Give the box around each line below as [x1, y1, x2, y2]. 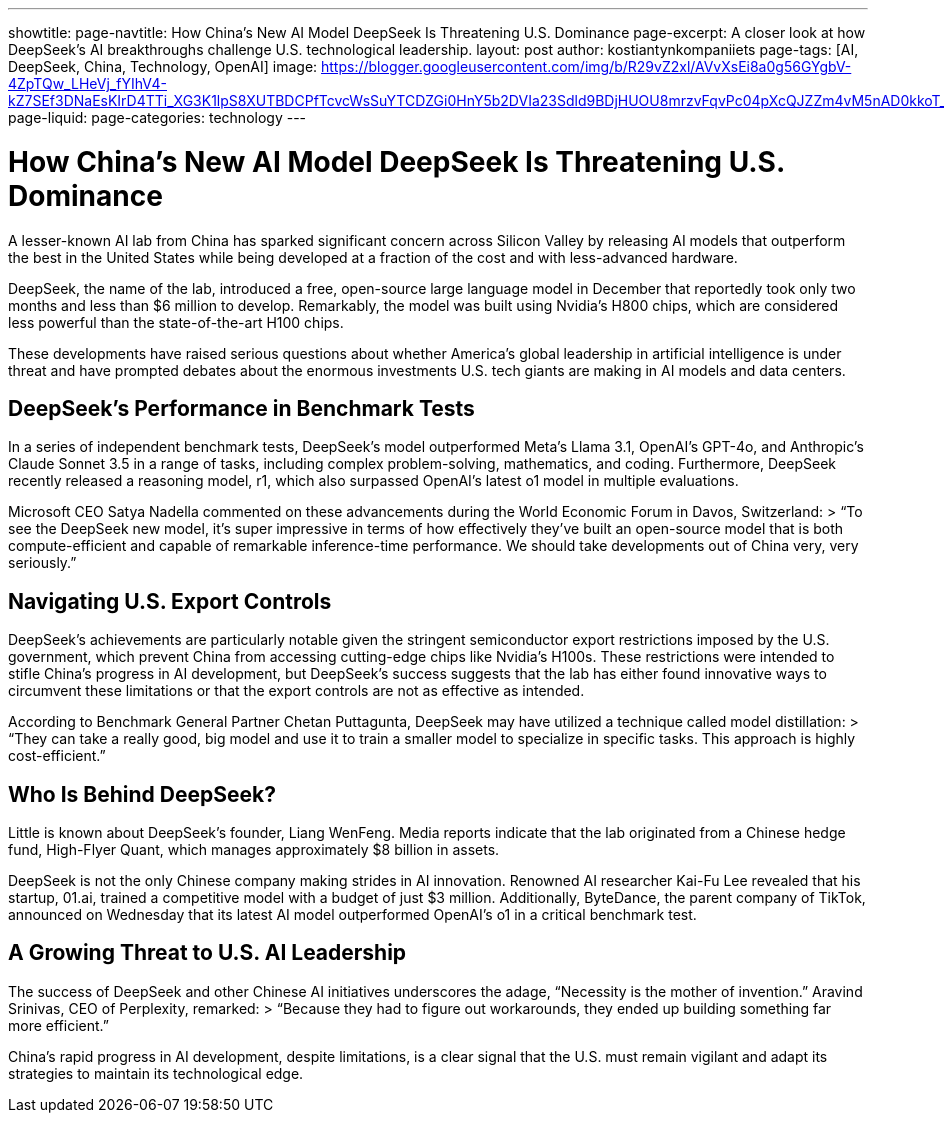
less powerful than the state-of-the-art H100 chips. [8, 313, 344, 331]
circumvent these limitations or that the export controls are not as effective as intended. [8, 682, 585, 700]
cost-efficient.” [8, 747, 106, 765]
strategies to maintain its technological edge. [8, 1064, 304, 1082]
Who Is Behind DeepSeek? [8, 781, 276, 807]
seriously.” [8, 554, 77, 572]
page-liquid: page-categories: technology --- [8, 109, 307, 126]
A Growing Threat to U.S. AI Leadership [8, 940, 407, 966]
